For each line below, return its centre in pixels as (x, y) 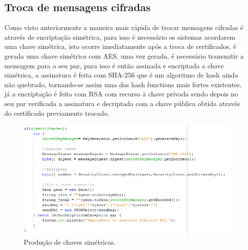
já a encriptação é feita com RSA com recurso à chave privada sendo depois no (121, 94)
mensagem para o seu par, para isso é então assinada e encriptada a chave (114, 65)
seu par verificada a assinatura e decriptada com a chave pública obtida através (122, 103)
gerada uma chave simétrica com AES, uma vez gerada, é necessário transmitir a (124, 55)
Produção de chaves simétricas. (70, 242)
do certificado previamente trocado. (57, 113)
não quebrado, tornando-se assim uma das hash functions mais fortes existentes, (123, 84)
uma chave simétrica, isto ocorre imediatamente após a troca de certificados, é (120, 46)
